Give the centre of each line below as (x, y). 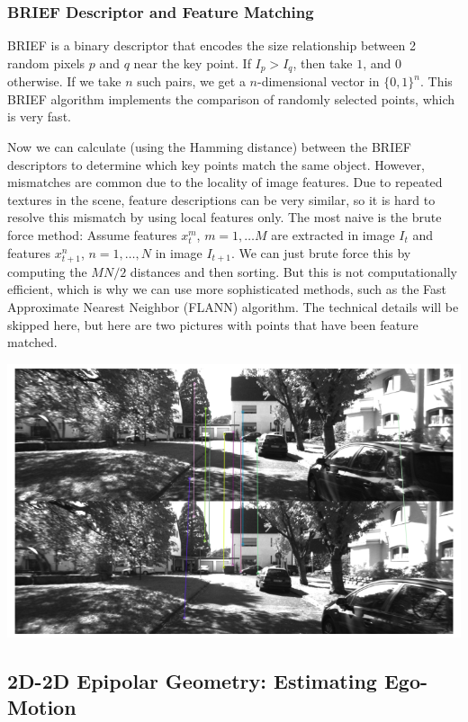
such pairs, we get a (191, 81)
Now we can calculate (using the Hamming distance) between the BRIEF (209, 147)
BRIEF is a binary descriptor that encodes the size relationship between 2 (211, 45)
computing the (47, 271)
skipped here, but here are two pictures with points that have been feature (213, 324)
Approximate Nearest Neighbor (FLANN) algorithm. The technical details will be (233, 306)
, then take (323, 62)
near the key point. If (192, 62)
